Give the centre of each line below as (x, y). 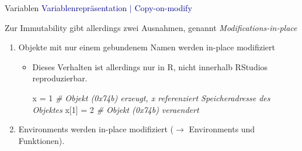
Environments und (222, 129)
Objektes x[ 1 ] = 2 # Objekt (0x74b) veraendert (116, 109)
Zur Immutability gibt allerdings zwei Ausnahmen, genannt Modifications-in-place (151, 27)
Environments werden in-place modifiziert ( (96, 129)
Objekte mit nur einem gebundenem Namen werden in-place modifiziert (147, 47)
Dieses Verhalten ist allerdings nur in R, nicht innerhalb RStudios (150, 66)
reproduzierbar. (60, 78)
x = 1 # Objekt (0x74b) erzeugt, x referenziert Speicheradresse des (151, 97)
